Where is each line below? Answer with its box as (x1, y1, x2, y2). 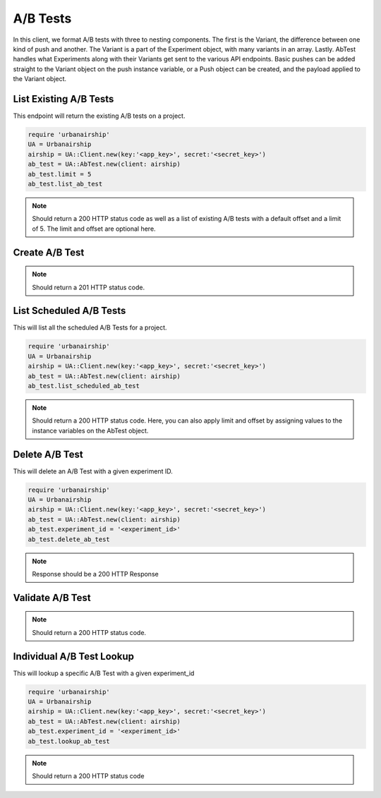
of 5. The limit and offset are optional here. (32, 224, 156, 233)
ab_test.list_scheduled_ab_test (28, 382, 140, 389)
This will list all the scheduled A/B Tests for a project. (13, 323, 167, 332)
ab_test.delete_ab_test (28, 535, 111, 543)
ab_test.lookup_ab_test (28, 737, 111, 745)
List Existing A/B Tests (13, 92, 114, 105)
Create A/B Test (13, 246, 85, 258)
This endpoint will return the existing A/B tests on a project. (13, 111, 186, 120)
